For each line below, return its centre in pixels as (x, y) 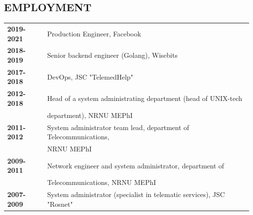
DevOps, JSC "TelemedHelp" (90, 76)
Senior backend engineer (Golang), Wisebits (112, 55)
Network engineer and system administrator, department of (136, 165)
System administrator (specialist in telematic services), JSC (136, 194)
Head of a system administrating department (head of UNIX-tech (145, 98)
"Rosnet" (60, 204)
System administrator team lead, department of (118, 127)
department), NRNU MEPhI (90, 115)
